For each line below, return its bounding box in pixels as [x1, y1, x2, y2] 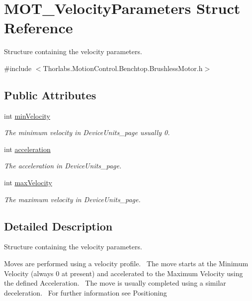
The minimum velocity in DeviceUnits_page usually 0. [4, 127, 170, 138]
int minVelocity [4, 110, 50, 121]
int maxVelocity [4, 177, 52, 188]
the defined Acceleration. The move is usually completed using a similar [4, 278, 226, 288]
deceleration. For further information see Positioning [4, 287, 167, 298]
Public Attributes [4, 87, 96, 102]
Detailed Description [4, 218, 113, 233]
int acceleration [4, 144, 51, 154]
